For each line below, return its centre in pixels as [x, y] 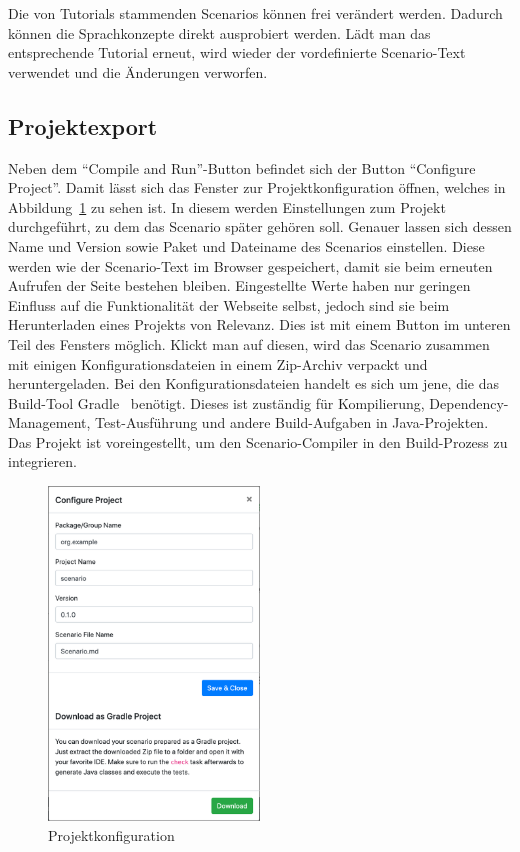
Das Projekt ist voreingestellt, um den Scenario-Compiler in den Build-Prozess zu [258, 441]
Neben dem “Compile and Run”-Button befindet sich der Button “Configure [242, 167]
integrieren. [42, 461]
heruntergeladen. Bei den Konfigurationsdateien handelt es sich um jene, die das [254, 383]
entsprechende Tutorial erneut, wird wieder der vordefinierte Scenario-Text [237, 52]
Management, [49, 422]
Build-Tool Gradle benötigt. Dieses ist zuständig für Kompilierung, [216, 402]
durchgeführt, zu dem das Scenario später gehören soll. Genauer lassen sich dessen [260, 226]
